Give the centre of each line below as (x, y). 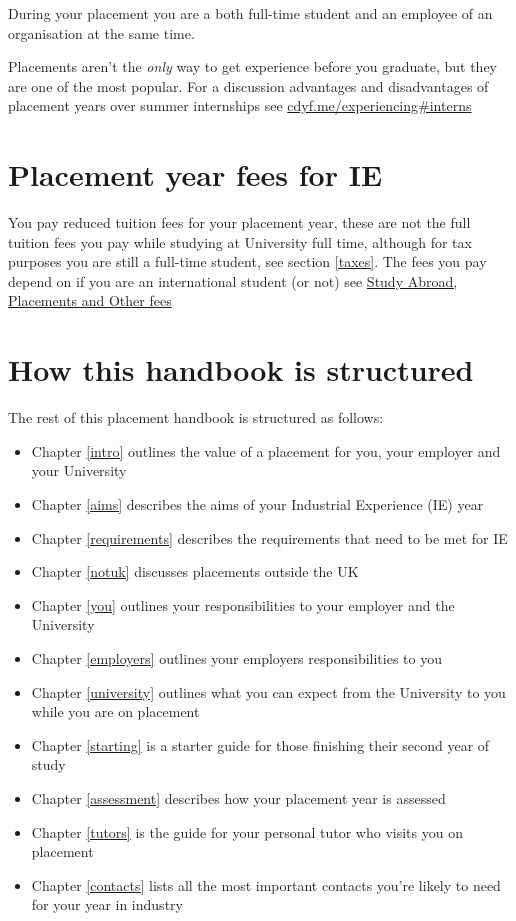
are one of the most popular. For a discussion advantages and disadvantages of (248, 85)
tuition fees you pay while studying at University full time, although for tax (240, 241)
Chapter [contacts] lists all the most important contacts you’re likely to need (266, 884)
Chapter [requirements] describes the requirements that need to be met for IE (269, 537)
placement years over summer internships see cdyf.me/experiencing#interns (240, 105)
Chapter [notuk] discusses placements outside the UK (195, 571)
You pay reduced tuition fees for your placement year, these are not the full (239, 222)
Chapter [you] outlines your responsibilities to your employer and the (243, 604)
